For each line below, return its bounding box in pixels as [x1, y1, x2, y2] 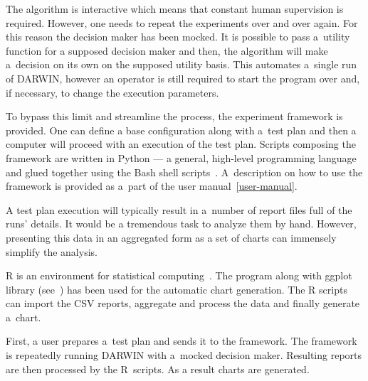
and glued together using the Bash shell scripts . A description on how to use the [6, 164, 363, 179]
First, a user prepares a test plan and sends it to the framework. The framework [6, 333, 357, 348]
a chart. [6, 309, 41, 324]
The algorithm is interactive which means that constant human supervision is [6, 1, 344, 16]
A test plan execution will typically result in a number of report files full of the [6, 202, 352, 217]
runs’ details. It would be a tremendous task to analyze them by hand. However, [6, 216, 357, 231]
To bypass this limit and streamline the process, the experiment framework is [6, 109, 343, 124]
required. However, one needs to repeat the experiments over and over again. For [6, 15, 358, 30]
